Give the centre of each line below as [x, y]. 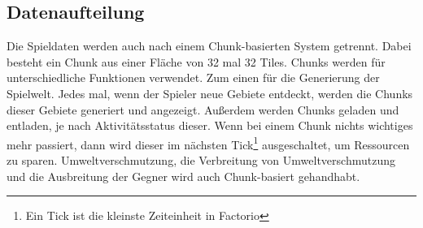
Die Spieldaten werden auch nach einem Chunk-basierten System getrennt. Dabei [209, 46]
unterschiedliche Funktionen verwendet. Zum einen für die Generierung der [193, 77]
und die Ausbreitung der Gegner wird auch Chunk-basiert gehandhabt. [183, 176]
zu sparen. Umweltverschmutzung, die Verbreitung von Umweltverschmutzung [201, 160]
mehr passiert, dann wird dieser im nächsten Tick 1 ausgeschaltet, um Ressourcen [208, 143]
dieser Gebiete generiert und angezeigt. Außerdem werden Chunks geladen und [203, 109]
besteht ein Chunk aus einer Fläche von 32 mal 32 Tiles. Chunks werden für [196, 61]
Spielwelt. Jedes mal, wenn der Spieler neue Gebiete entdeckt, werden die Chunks [210, 93]
